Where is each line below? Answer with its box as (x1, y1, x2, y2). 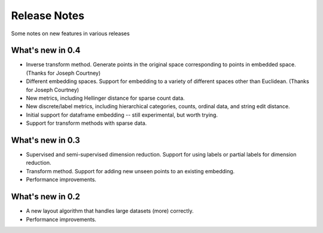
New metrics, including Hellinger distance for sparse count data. (26, 94, 185, 102)
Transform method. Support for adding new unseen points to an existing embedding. (26, 167, 235, 174)
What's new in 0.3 (11, 135, 80, 145)
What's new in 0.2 (11, 192, 81, 202)
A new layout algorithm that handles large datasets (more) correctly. (26, 207, 194, 214)
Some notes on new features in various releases (11, 30, 130, 37)
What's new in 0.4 (11, 45, 81, 56)
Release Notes (11, 9, 85, 22)
